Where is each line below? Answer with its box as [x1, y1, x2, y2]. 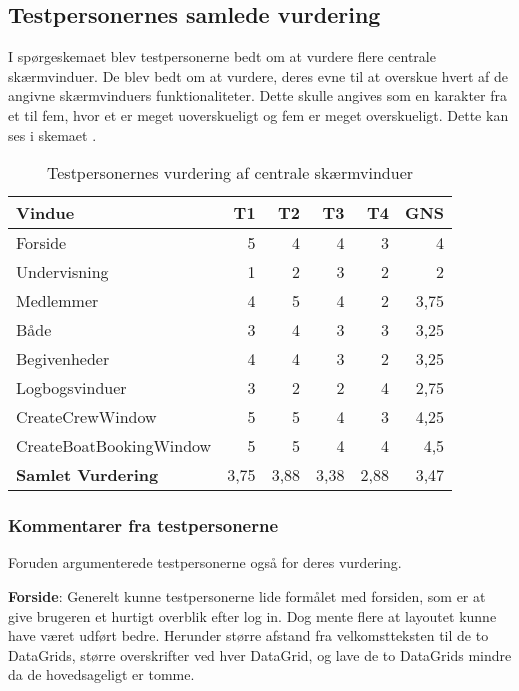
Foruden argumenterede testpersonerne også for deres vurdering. [8, 552, 402, 573]
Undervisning [16, 260, 109, 284]
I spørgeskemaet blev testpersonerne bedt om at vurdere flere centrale [8, 46, 436, 67]
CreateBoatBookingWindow [16, 434, 212, 458]
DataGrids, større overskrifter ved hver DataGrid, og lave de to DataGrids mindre [8, 644, 512, 665]
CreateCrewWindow [16, 405, 157, 429]
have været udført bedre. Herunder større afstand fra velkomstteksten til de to [8, 625, 489, 646]
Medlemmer [16, 289, 99, 313]
